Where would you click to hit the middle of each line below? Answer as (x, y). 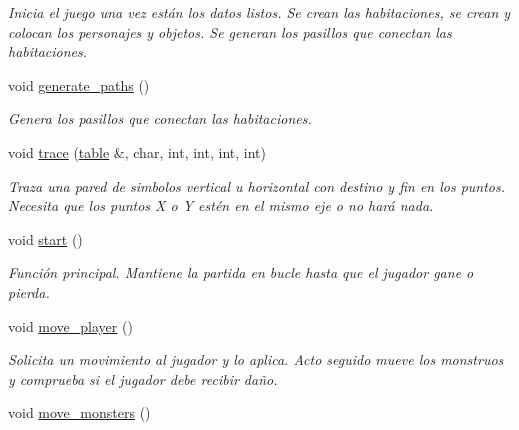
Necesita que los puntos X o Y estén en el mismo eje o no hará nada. (221, 205)
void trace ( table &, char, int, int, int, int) (137, 151)
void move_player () (70, 325)
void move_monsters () (79, 412)
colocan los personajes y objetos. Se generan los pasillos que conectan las (230, 31)
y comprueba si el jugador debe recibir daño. (143, 378)
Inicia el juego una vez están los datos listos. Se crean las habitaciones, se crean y (259, 12)
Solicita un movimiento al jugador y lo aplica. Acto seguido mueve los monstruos (256, 359)
